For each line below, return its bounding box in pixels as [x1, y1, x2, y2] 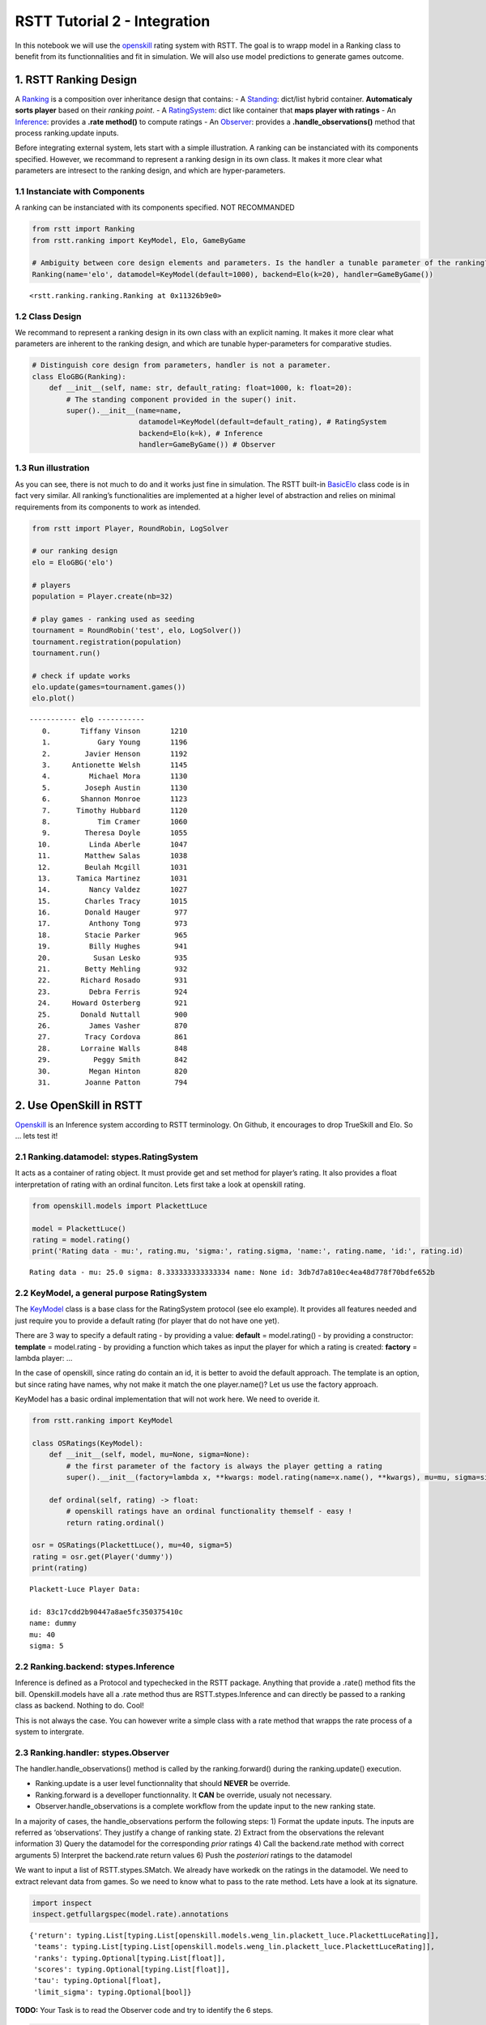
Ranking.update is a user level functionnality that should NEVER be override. [35, 1779, 291, 1788]
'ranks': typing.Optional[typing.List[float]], [33, 1953, 226, 1963]
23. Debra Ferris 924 [37, 987, 188, 996]
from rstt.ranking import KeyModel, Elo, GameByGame [32, 236, 246, 245]
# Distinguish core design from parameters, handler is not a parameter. [32, 360, 331, 370]
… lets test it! [15, 1131, 58, 1141]
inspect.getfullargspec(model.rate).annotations [32, 1909, 229, 1919]
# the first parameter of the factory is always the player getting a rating [66, 1461, 382, 1470]
